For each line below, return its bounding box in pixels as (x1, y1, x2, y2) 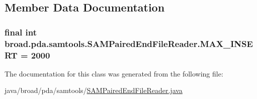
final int (5, 25, 37, 38)
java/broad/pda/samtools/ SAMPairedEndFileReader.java (5, 85, 183, 95)
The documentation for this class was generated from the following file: (5, 68, 223, 78)
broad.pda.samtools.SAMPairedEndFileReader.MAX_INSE (5, 37, 253, 49)
